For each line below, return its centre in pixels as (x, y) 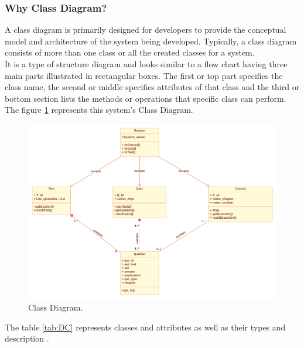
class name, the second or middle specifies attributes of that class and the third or (152, 87)
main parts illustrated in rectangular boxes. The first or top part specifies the (144, 75)
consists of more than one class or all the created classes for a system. (130, 52)
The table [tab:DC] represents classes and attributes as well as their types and (145, 327)
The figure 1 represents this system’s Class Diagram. (99, 110)
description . (27, 338)
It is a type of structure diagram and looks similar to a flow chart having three (146, 64)
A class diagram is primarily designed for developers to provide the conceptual (146, 30)
